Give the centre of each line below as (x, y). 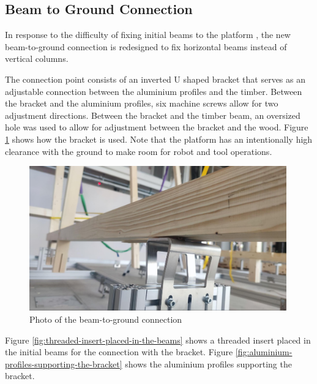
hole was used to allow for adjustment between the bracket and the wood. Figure (157, 127)
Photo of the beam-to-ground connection (106, 319)
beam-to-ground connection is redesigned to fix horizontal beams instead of (146, 46)
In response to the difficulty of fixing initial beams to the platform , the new (148, 35)
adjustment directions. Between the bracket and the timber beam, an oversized (153, 115)
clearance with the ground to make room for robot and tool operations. (139, 151)
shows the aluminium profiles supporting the (208, 363)
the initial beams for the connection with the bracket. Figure (119, 352)
